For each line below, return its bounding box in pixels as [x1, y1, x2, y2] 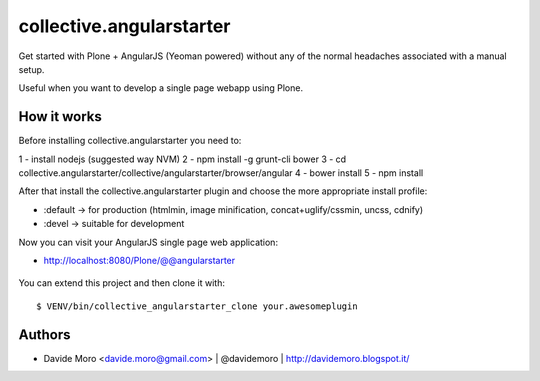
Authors [18, 326, 71, 343]
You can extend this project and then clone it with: [18, 277, 225, 289]
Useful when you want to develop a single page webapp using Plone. [18, 82, 304, 94]
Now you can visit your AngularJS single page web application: [18, 236, 279, 248]
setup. [18, 63, 45, 75]
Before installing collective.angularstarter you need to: [18, 135, 242, 147]
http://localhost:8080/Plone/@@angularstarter [43, 254, 236, 266]
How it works [18, 108, 102, 125]
